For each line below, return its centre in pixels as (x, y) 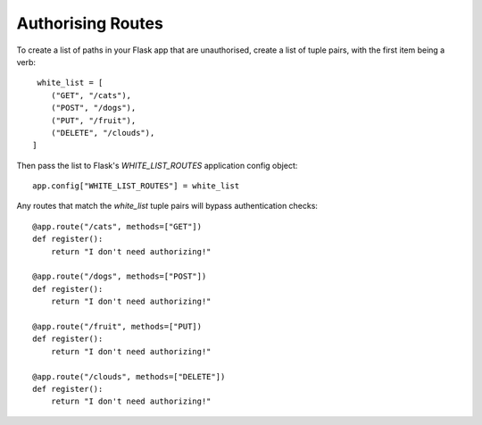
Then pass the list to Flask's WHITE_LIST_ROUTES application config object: (157, 165)
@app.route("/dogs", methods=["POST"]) (120, 276)
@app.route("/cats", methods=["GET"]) (117, 226)
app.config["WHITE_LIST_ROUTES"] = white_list (136, 186)
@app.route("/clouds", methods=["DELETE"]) (129, 376)
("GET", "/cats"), (91, 95)
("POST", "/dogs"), (93, 108)
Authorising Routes (90, 23)
